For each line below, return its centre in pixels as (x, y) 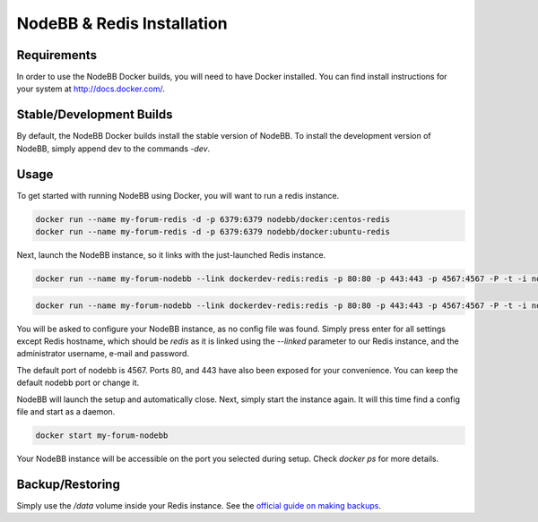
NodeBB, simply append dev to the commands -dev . (113, 149)
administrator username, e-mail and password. (103, 354)
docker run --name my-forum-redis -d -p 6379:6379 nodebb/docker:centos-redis (213, 219)
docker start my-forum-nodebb (102, 435)
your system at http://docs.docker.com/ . (91, 89)
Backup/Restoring (68, 484)
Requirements (57, 55)
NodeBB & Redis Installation (122, 23)
